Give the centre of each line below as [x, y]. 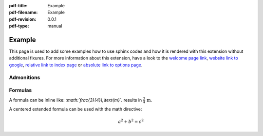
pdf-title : [18, 6]
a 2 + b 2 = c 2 [131, 121]
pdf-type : [19, 26]
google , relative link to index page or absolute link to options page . [76, 65]
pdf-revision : [23, 19]
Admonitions [25, 77]
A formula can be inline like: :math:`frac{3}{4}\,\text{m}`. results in [75, 100]
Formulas [20, 91]
